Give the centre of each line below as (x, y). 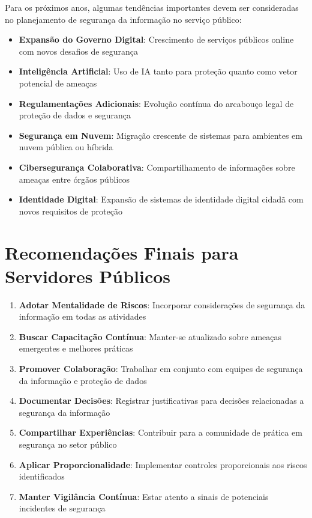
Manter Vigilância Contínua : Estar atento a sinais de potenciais (144, 496)
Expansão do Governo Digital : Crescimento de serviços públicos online (156, 39)
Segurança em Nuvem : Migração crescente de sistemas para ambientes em (160, 135)
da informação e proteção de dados (83, 380)
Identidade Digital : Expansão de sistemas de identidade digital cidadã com (161, 199)
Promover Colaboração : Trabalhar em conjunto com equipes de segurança (161, 368)
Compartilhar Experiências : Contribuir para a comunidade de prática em (160, 432)
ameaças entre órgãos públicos (74, 179)
